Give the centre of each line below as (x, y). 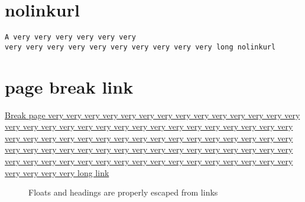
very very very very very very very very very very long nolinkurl (140, 47)
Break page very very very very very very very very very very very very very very (152, 115)
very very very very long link (57, 172)
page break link (69, 86)
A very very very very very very (70, 37)
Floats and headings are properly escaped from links (123, 192)
